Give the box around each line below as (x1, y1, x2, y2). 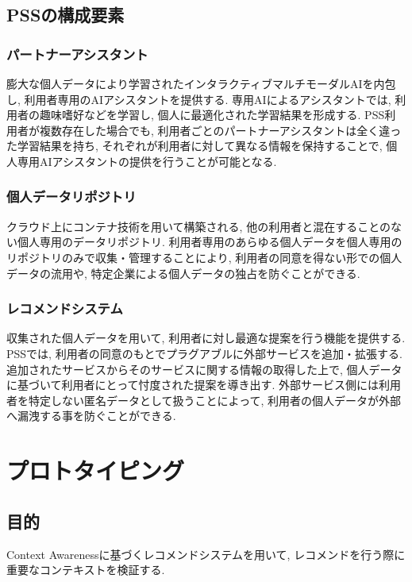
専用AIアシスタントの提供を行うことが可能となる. (17, 152, 277, 169)
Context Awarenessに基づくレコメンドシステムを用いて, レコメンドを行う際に (6, 545, 406, 562)
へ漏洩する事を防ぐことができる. (6, 407, 176, 424)
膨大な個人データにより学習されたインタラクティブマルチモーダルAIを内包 (6, 75, 396, 91)
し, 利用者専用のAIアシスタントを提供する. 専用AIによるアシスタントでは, (6, 91, 391, 107)
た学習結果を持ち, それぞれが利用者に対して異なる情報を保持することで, (6, 137, 383, 154)
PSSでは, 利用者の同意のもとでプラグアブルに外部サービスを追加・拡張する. (6, 345, 402, 361)
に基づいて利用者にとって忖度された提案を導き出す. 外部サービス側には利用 (6, 376, 402, 393)
